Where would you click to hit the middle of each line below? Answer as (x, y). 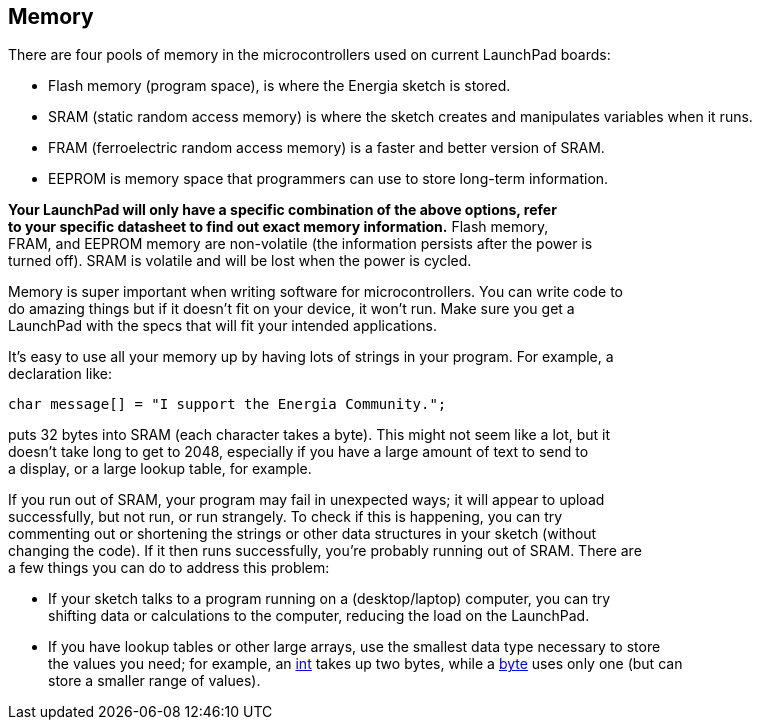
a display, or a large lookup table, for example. (160, 469)
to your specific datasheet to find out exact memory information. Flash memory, (278, 227)
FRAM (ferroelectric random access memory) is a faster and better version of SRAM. (326, 148)
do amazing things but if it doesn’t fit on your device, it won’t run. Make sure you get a (291, 309)
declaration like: (60, 374)
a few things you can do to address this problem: (169, 568)
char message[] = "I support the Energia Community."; (227, 404)
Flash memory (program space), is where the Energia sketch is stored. (279, 86)
